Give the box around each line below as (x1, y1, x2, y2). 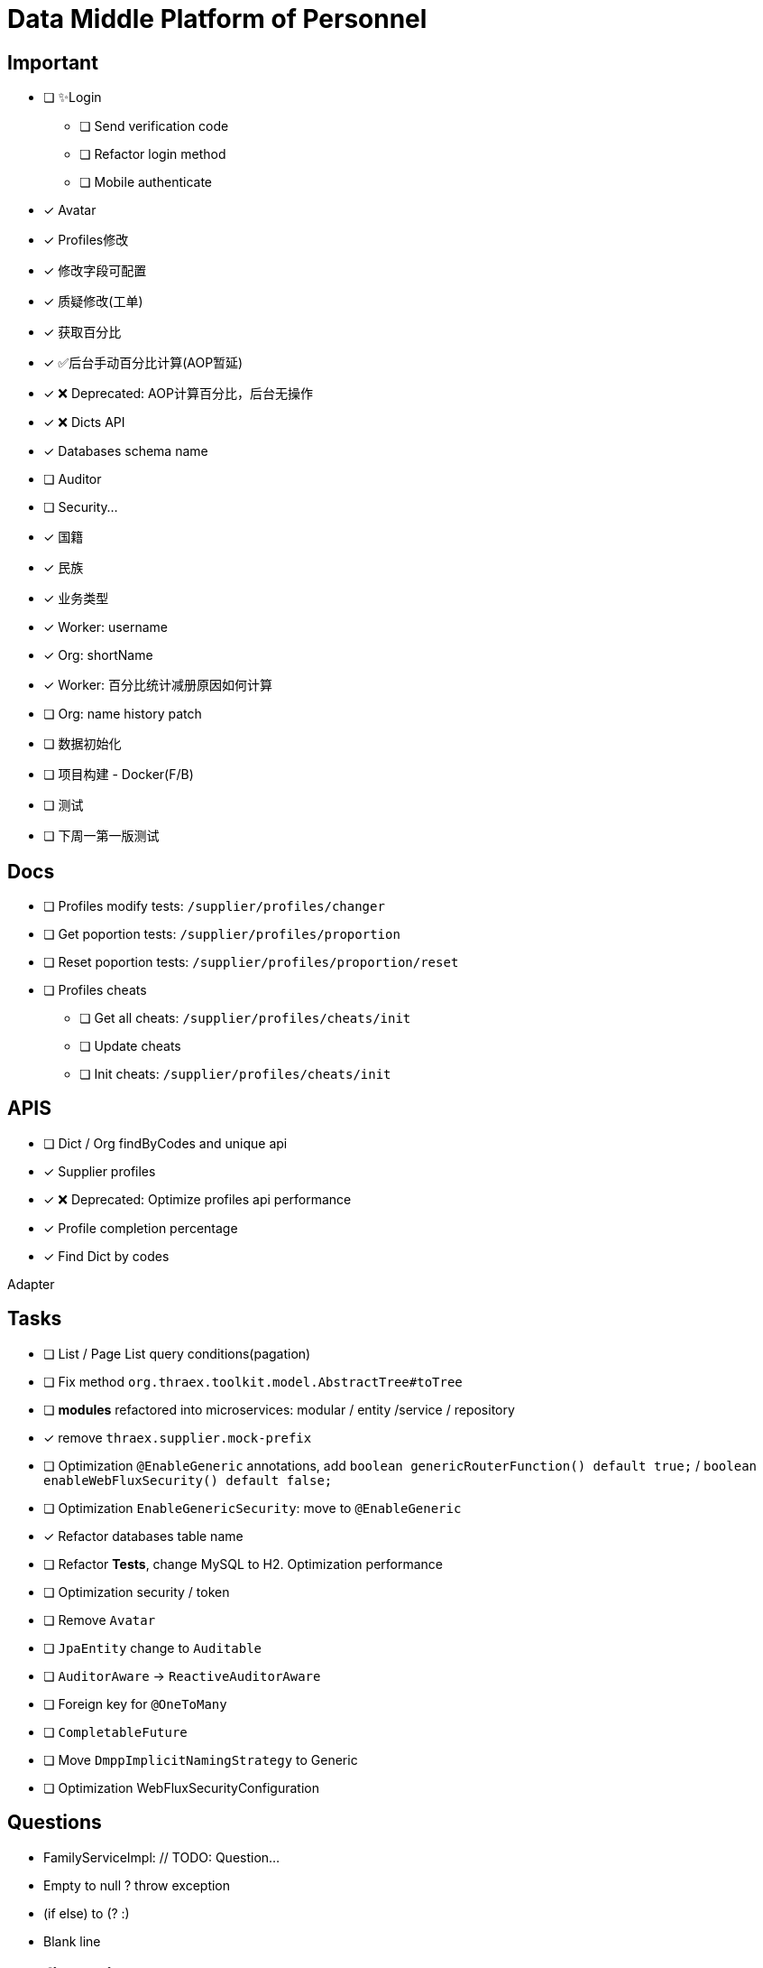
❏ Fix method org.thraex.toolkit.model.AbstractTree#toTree (43, 1373, 463, 1389)
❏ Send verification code (79, 118, 229, 135)
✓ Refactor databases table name (43, 1527, 244, 1544)
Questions (7, 1811, 102, 1834)
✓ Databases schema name (43, 443, 208, 460)
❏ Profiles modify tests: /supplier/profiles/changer (43, 898, 385, 914)
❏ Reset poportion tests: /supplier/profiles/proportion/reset (43, 954, 459, 970)
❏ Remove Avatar (43, 1611, 156, 1628)
